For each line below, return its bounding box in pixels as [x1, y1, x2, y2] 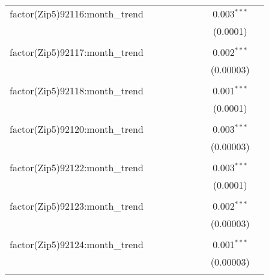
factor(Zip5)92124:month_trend [10, 237, 144, 251]
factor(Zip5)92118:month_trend [10, 84, 144, 97]
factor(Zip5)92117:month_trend [10, 45, 144, 59]
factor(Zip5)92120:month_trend [10, 122, 144, 136]
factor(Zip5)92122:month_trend [10, 160, 144, 174]
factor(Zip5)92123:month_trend [10, 199, 144, 213]
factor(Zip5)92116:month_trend [10, 7, 144, 20]
